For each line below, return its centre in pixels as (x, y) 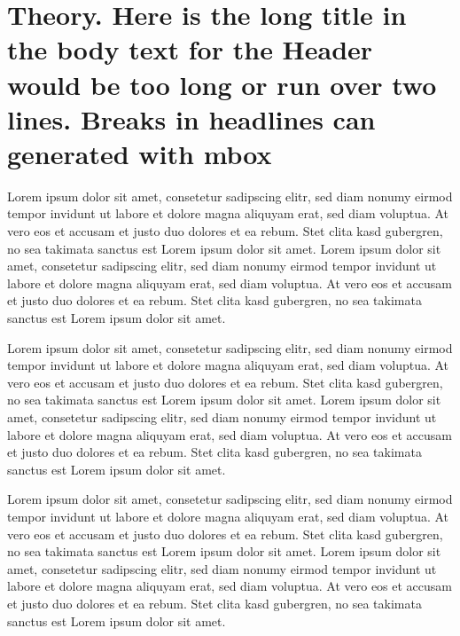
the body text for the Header (190, 49)
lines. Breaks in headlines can (191, 118)
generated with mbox (140, 153)
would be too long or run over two (222, 84)
